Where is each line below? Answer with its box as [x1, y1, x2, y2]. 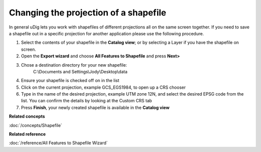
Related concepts [9, 113, 45, 119]
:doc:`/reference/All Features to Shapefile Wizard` [9, 140, 108, 146]
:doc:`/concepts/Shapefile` [9, 122, 62, 128]
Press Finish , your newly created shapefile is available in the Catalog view [21, 104, 170, 111]
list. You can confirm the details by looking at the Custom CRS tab [21, 98, 152, 104]
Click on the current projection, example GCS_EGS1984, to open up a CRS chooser [21, 84, 186, 90]
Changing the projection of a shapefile [9, 7, 167, 18]
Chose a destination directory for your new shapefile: [21, 62, 128, 68]
